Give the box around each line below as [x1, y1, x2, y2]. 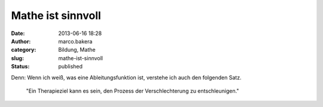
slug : [11, 54, 24, 62]
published [58, 63, 83, 70]
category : [11, 46, 36, 53]
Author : [11, 37, 31, 45]
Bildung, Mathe [58, 46, 96, 53]
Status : [11, 63, 30, 70]
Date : [11, 30, 25, 37]
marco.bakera [58, 37, 93, 45]
